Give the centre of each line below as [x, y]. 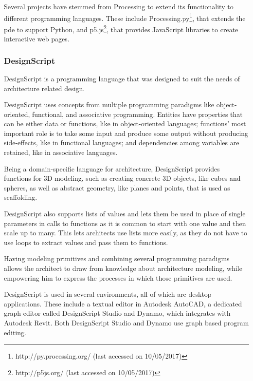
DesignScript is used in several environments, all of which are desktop [108, 294]
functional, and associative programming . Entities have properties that [137, 114]
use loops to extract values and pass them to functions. [86, 242]
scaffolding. [21, 197]
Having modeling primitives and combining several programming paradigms [117, 258]
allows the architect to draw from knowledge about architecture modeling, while [123, 268]
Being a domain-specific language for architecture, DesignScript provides [112, 168]
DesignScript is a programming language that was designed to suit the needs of [122, 78]
